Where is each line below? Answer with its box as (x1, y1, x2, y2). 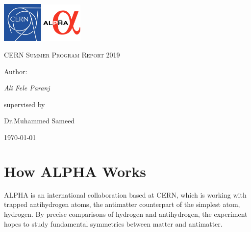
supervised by (4, 99, 45, 109)
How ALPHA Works (4, 161, 147, 181)
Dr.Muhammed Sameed (4, 116, 75, 126)
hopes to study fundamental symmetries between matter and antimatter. (4, 218, 223, 229)
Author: (4, 66, 27, 76)
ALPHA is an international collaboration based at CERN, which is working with (4, 189, 247, 200)
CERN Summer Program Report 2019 (4, 50, 120, 60)
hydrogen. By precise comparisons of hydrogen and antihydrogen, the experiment (4, 208, 248, 219)
